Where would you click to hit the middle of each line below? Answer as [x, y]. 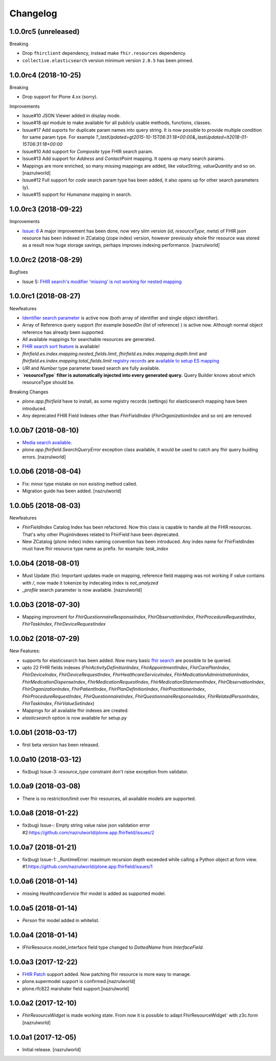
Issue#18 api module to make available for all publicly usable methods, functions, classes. [117, 123]
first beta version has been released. [61, 745]
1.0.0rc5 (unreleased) [45, 32]
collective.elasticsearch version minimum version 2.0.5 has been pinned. [108, 60]
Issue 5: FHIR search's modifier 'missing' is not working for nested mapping [102, 282]
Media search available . [47, 442]
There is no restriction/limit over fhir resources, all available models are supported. [109, 798]
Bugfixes [19, 272]
